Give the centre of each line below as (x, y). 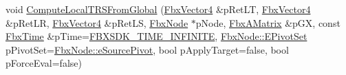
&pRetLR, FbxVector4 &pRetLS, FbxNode (97, 22)
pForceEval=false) (44, 63)
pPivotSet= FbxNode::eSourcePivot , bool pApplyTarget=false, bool (147, 49)
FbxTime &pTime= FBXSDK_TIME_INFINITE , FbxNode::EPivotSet (156, 36)
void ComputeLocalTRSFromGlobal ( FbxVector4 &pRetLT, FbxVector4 (158, 9)
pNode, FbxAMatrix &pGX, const (268, 22)
